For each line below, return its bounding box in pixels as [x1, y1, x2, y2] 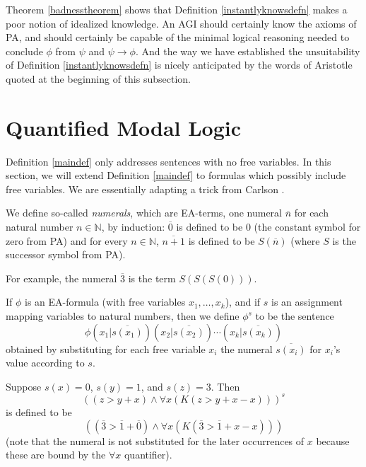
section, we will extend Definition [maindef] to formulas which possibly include [6, 168, 346, 183]
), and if [225, 294, 261, 309]
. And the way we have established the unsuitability [135, 43, 360, 58]
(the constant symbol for [254, 219, 361, 234]
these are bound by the [6, 447, 106, 462]
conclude [6, 43, 43, 58]
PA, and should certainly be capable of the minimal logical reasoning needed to [6, 30, 350, 45]
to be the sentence [255, 309, 334, 323]
